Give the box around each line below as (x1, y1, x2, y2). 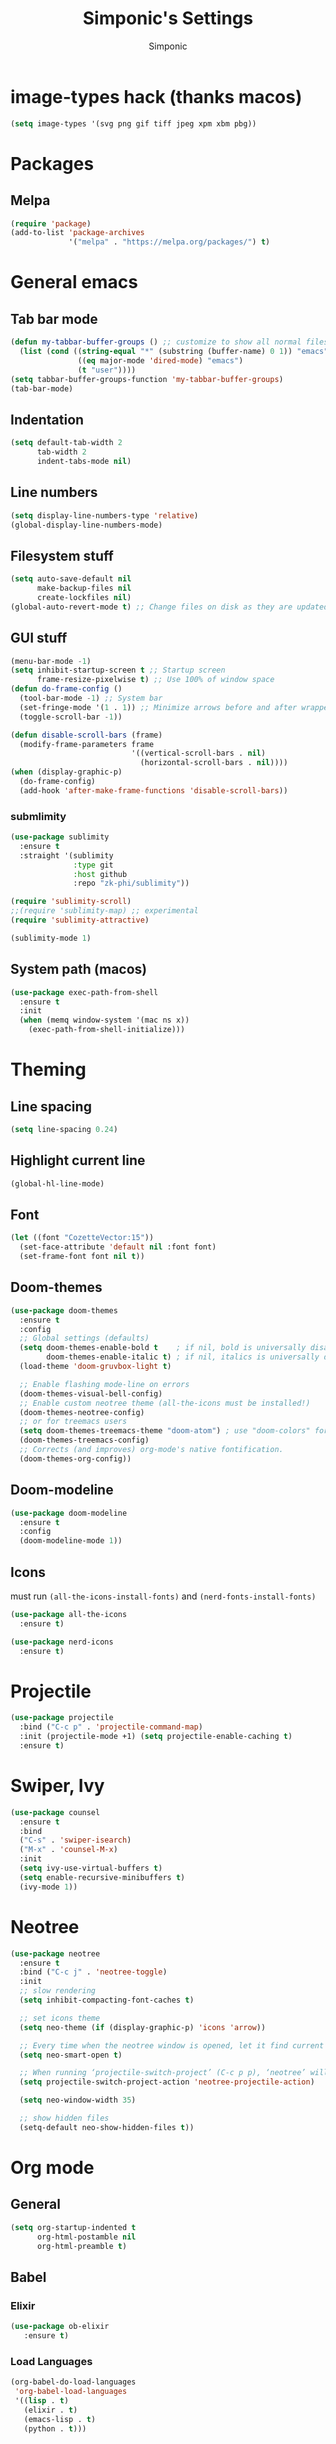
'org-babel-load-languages (14, 2387, 128, 2397)
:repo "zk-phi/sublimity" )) (73, 878, 190, 889)
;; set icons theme (19, 2013, 101, 2023)
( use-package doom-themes (10, 1305, 118, 1316)
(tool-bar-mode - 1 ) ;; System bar (19, 693, 163, 704)
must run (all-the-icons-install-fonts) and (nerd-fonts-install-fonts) (10, 1590, 317, 1602)
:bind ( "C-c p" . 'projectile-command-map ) (19, 1722, 203, 1732)
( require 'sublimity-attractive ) (10, 915, 150, 926)
